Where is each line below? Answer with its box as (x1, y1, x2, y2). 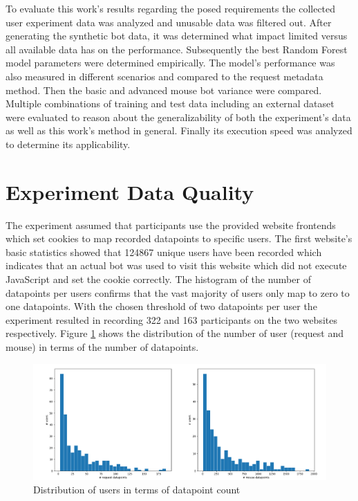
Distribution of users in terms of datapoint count (33, 482, 241, 497)
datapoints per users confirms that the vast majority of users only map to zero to (6, 285, 350, 300)
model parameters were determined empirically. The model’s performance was (6, 55, 335, 70)
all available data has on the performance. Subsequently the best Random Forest (6, 42, 348, 56)
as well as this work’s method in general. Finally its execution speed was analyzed (6, 123, 352, 138)
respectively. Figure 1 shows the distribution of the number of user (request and (6, 326, 343, 340)
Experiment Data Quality (6, 177, 254, 206)
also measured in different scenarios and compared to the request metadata (6, 69, 323, 83)
